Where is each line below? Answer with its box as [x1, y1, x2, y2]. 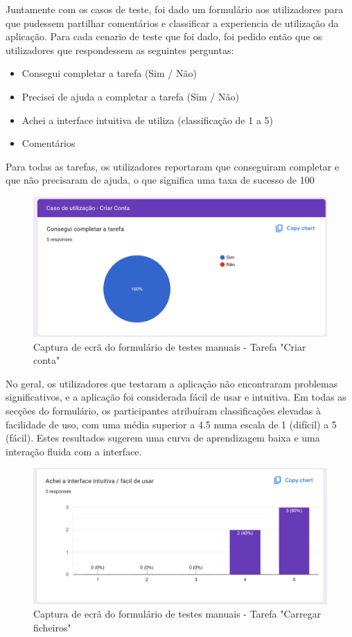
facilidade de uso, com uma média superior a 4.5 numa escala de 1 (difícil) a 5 [6, 417, 337, 431]
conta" [33, 353, 60, 367]
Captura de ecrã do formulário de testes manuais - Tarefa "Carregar [33, 607, 322, 621]
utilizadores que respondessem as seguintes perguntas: [6, 42, 234, 57]
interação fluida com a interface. [6, 444, 142, 458]
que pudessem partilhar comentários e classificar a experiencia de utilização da [6, 15, 339, 30]
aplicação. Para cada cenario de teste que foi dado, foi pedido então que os [6, 29, 322, 44]
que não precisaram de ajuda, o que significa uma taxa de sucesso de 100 [6, 173, 315, 187]
